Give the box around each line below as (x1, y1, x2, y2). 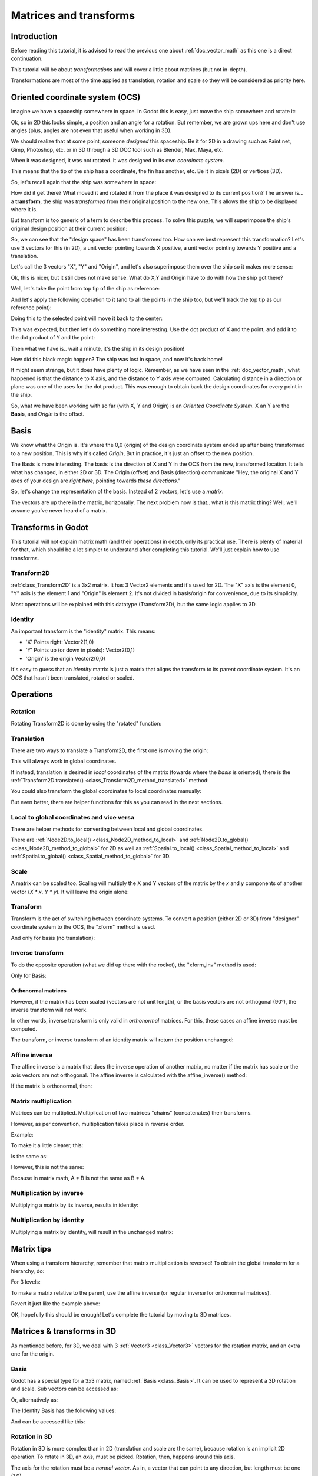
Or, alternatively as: (11, 1396, 58, 1403)
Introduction (11, 31, 58, 41)
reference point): (11, 304, 52, 311)
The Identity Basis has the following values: (11, 1407, 117, 1414)
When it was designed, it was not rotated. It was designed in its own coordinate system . (11, 157, 224, 164)
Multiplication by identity (11, 1216, 85, 1224)
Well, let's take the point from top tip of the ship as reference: (11, 285, 160, 292)
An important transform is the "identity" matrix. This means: (11, 628, 156, 635)
